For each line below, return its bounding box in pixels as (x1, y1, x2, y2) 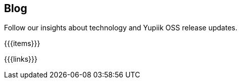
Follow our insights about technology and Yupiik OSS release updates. (4, 23, 237, 32)
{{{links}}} (4, 55, 37, 64)
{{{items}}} (4, 39, 40, 48)
